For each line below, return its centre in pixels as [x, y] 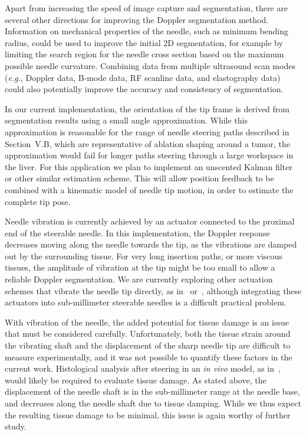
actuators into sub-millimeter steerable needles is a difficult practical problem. [146, 302]
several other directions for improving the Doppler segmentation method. [137, 19]
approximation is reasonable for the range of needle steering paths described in [147, 131]
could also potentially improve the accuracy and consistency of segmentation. [144, 89]
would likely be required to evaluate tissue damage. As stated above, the [136, 380]
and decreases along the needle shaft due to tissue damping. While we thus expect [153, 403]
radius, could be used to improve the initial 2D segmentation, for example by [144, 42]
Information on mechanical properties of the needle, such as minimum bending [147, 31]
